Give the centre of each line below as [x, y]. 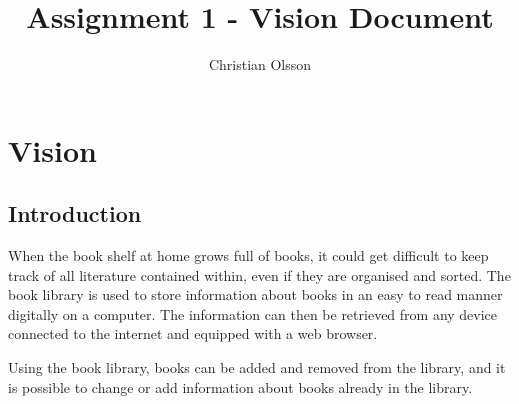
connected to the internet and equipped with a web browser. [193, 333]
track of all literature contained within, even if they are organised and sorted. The [259, 274]
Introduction [75, 213]
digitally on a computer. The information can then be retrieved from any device [253, 313]
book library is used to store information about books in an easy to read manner [255, 294]
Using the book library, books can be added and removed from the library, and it [257, 367]
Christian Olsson [260, 64]
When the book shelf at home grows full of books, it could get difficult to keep [248, 255]
